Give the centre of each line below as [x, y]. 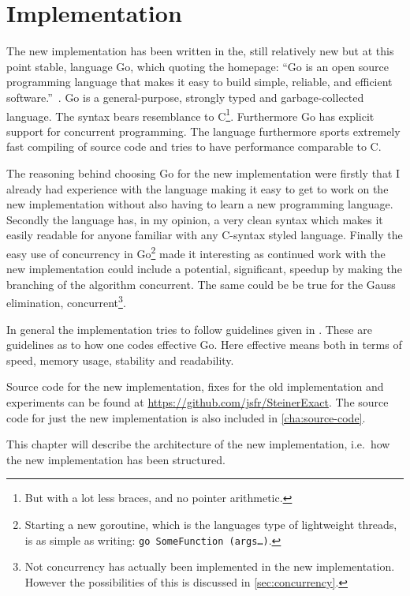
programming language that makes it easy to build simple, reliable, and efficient [199, 82]
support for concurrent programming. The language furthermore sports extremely [203, 131]
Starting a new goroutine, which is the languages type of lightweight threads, [211, 524]
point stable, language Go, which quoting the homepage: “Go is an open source [198, 66]
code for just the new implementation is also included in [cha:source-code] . [186, 417]
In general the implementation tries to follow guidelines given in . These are [189, 329]
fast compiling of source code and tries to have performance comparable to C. [194, 146]
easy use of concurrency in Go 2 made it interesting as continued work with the [196, 252]
